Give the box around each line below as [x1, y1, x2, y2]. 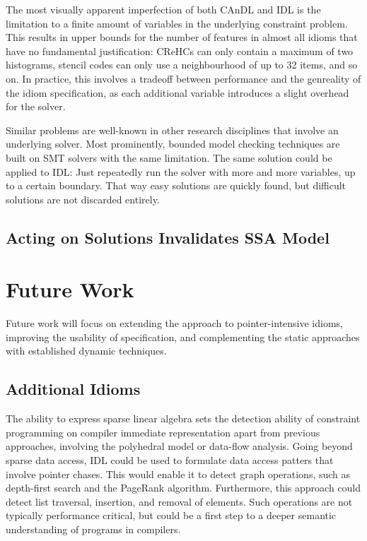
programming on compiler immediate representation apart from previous [6, 424, 320, 439]
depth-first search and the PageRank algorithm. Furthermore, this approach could [6, 480, 361, 495]
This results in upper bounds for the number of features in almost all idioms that [6, 30, 358, 44]
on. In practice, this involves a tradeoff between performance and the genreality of [6, 71, 361, 85]
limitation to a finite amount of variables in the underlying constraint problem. [6, 16, 348, 30]
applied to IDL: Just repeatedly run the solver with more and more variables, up [6, 164, 356, 179]
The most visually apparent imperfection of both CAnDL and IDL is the [6, 2, 321, 16]
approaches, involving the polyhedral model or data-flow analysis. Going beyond [6, 439, 353, 453]
